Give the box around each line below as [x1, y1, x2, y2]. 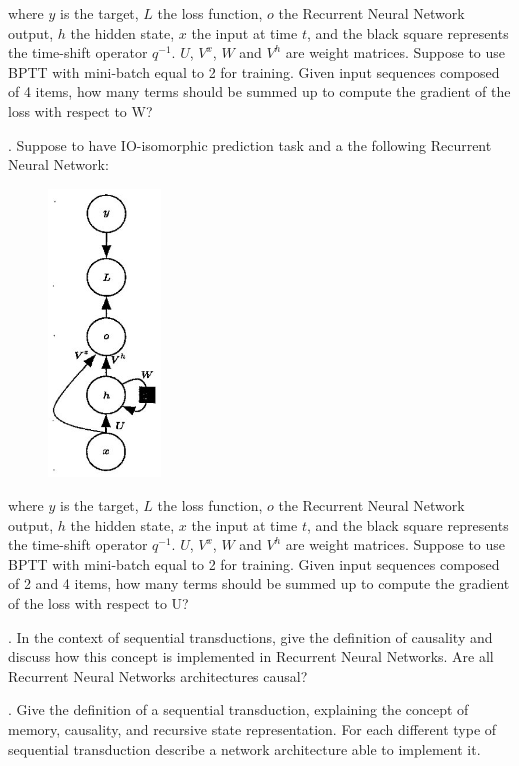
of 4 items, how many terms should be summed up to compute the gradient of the [8, 81, 511, 102]
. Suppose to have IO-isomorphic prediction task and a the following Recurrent [8, 134, 492, 155]
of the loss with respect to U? [8, 593, 189, 613]
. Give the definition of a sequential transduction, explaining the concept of [8, 699, 469, 720]
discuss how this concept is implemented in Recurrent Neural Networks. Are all [8, 646, 494, 667]
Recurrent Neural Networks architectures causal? [8, 665, 308, 686]
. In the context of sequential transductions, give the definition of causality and [8, 626, 493, 647]
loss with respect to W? [8, 100, 153, 121]
